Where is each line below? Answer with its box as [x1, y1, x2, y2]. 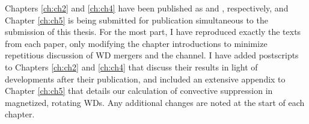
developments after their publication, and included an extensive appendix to [5, 72, 286, 85]
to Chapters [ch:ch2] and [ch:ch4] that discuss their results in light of [5, 60, 258, 73]
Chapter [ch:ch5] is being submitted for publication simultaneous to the [5, 13, 268, 26]
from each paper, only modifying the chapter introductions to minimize [5, 37, 268, 49]
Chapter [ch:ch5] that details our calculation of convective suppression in [5, 84, 273, 97]
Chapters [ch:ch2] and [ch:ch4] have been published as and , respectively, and [5, 2, 289, 14]
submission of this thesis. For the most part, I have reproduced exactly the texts [5, 25, 301, 38]
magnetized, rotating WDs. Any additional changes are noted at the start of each [5, 96, 305, 108]
